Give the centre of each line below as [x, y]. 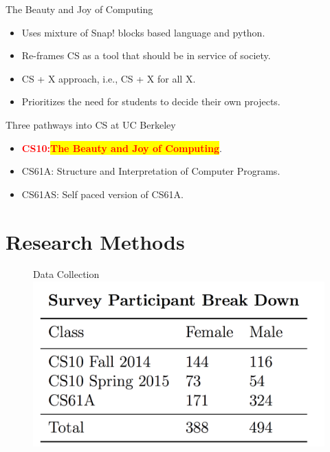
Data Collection [66, 274]
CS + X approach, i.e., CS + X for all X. [109, 78]
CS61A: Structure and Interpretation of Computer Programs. [151, 171]
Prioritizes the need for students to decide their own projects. [151, 101]
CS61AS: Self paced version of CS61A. [102, 194]
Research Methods [95, 241]
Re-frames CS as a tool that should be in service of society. [146, 55]
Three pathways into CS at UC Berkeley [91, 124]
